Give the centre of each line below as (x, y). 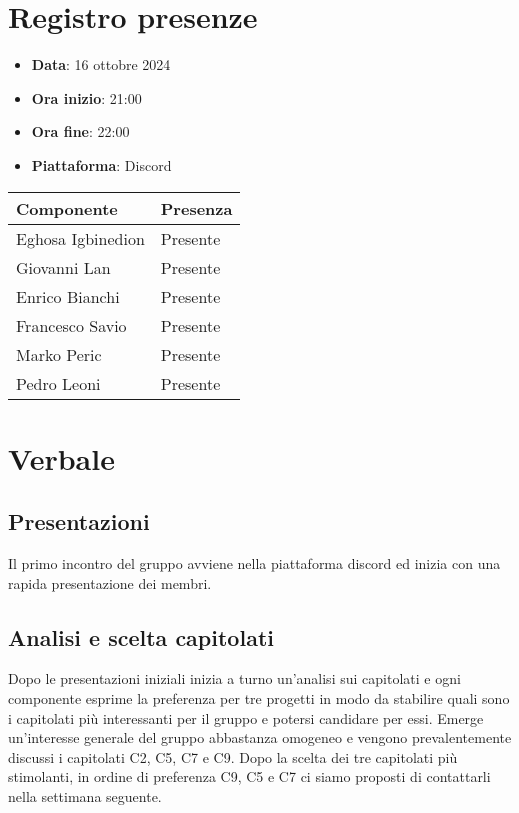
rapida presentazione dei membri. (110, 582)
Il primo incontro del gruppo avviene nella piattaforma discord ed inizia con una (254, 563)
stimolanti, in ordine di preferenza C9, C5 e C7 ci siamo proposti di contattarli (249, 776)
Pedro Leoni (58, 383)
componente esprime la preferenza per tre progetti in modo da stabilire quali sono (259, 698)
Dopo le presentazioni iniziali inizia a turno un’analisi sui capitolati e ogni (234, 678)
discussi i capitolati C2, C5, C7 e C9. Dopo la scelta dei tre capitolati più (233, 756)
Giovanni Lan (63, 267)
